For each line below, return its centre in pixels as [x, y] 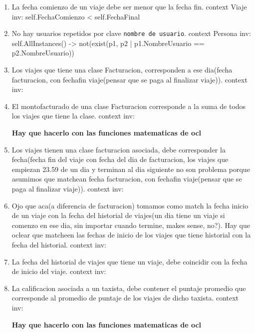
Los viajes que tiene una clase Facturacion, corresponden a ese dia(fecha [122, 70]
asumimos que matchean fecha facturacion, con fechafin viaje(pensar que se [127, 179]
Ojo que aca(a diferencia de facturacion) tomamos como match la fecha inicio [130, 205]
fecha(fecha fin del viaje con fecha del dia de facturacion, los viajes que [120, 159]
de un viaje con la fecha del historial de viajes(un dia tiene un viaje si [118, 215]
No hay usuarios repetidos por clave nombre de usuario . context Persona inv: [131, 33]
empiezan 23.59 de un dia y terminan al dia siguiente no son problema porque [131, 169]
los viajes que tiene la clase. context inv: [73, 116]
